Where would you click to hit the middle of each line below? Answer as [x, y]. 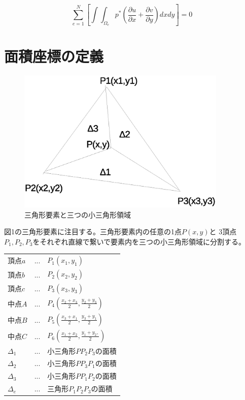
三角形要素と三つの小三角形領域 [78, 214]
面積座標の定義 [54, 56]
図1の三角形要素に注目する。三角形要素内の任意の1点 [93, 232]
